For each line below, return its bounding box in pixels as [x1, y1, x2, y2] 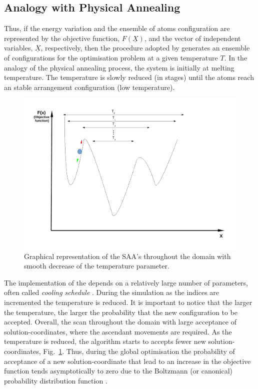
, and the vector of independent [144, 32, 241, 43]
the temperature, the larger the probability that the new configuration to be [4, 306, 237, 317]
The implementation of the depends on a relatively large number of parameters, [4, 277, 248, 287]
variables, [4, 42, 33, 53]
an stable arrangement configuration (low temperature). [4, 81, 175, 92]
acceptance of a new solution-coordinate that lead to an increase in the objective [4, 355, 251, 366]
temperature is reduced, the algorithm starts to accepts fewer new [4, 336, 206, 346]
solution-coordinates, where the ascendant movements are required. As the [4, 326, 232, 336]
